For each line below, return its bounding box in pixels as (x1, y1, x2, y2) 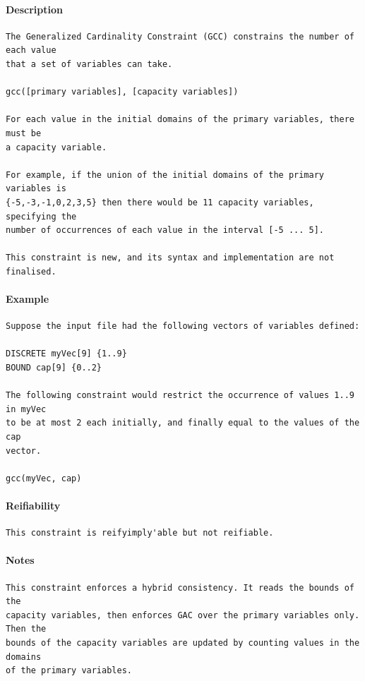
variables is (6, 183, 66, 194)
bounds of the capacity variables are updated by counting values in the (6, 637, 360, 648)
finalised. (6, 266, 56, 277)
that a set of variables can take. (6, 59, 173, 69)
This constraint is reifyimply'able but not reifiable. (6, 528, 274, 538)
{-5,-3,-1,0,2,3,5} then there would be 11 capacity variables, (6, 197, 314, 207)
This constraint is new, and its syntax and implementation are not (6, 253, 335, 263)
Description (6, 1, 64, 16)
